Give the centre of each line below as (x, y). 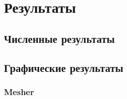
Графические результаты (64, 67)
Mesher (19, 91)
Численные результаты (60, 38)
